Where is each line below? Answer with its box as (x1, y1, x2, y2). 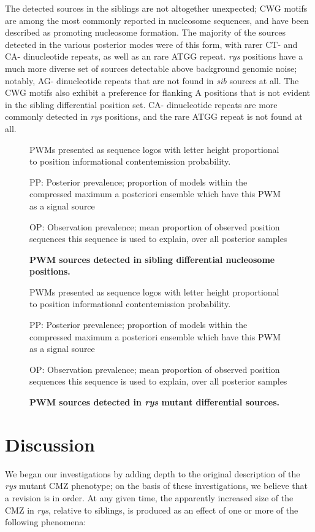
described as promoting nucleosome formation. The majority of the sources (5, 26, 286, 39)
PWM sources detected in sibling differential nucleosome (29, 252, 275, 265)
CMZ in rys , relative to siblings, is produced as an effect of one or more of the (5, 503, 298, 516)
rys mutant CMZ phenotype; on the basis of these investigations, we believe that (5, 479, 308, 492)
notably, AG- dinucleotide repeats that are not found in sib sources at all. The (5, 74, 299, 87)
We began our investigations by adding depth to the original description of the (5, 467, 300, 480)
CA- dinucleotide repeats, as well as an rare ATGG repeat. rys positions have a (5, 50, 303, 63)
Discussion (5, 431, 95, 456)
